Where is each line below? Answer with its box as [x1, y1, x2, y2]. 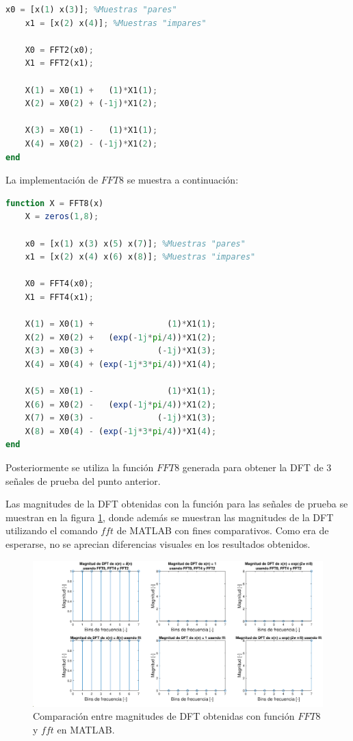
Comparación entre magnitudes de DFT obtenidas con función [33, 709, 295, 723]
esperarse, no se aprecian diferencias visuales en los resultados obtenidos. [5, 536, 311, 551]
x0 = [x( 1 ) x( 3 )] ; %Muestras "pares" [5, 5, 177, 14]
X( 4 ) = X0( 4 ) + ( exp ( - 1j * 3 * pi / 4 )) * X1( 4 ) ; [25, 359, 217, 369]
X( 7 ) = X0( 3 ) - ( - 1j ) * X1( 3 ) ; [25, 413, 217, 423]
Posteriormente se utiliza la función [5, 460, 154, 474]
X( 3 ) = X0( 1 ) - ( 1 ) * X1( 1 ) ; [25, 125, 158, 136]
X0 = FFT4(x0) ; [25, 279, 94, 289]
